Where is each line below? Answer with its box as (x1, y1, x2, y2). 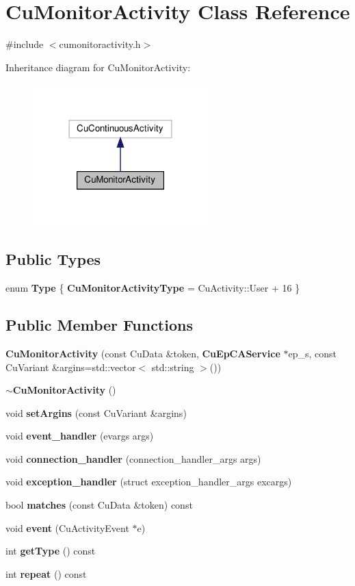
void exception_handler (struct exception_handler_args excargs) (5, 474, 292, 489)
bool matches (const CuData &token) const (5, 498, 193, 512)
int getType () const (5, 544, 96, 558)
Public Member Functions (5, 314, 193, 335)
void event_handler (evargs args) (5, 429, 154, 443)
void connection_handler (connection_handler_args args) (5, 451, 261, 466)
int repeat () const (5, 566, 87, 581)
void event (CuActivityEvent (5, 520, 129, 535)
